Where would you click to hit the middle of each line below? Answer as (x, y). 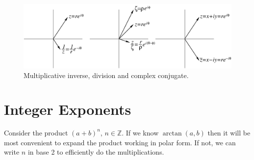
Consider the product (36, 132)
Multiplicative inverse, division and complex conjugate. (106, 75)
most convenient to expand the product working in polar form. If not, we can (120, 142)
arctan (172, 133)
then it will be (229, 132)
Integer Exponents (68, 109)
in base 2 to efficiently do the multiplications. (96, 152)
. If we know (140, 132)
